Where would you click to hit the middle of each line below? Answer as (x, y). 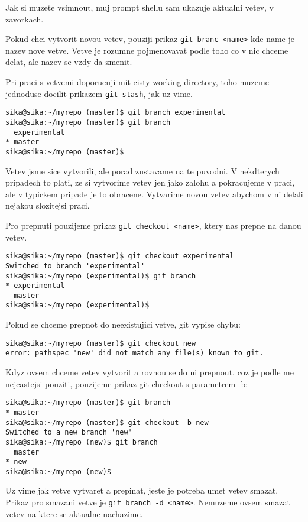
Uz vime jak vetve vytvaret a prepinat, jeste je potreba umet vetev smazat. (142, 490)
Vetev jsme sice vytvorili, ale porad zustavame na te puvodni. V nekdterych (142, 171)
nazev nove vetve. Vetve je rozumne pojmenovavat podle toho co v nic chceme (147, 50)
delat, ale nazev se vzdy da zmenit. (69, 62)
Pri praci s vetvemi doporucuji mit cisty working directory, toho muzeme (137, 82)
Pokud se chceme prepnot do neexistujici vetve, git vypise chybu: (123, 324)
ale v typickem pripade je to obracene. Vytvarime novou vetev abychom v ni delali (154, 194)
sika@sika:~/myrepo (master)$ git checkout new (101, 343)
